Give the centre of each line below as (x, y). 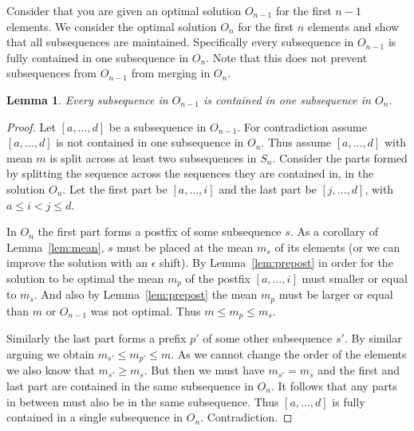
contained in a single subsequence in (95, 417)
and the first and (359, 370)
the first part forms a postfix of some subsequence (160, 231)
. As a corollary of (334, 231)
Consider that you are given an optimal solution (124, 10)
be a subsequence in (158, 126)
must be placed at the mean (185, 247)
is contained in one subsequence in (287, 99)
